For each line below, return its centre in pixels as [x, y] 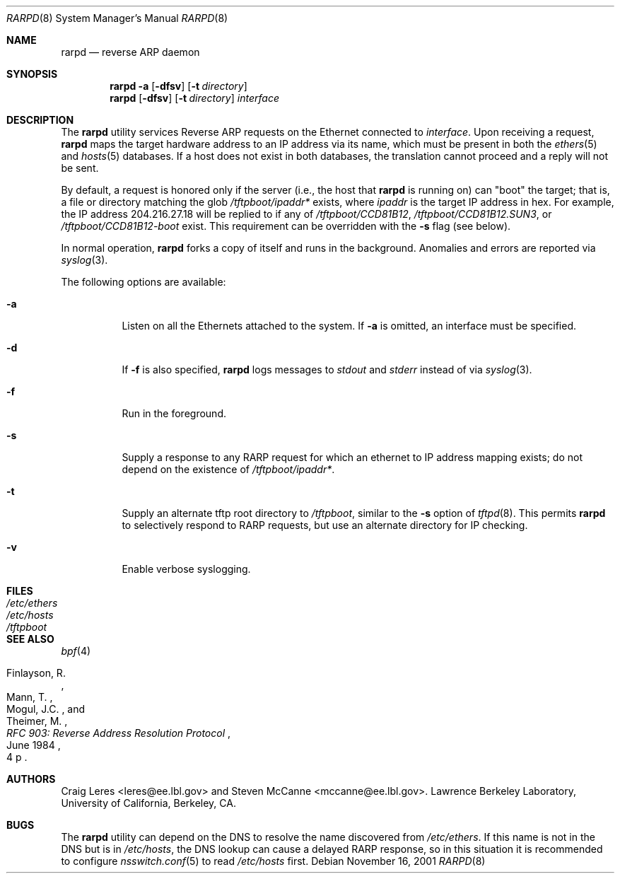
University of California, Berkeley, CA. [148, 803]
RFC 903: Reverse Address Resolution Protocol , [119, 733]
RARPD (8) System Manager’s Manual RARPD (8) [117, 18]
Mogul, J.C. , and [46, 709]
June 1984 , [34, 745]
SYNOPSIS [32, 74]
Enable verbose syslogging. [186, 569]
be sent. [80, 168]
